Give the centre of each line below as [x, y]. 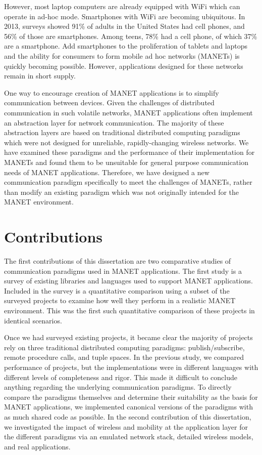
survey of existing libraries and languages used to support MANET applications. [128, 281]
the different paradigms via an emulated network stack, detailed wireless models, [129, 437]
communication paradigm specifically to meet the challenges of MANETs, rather [128, 182]
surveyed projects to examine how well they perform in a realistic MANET [120, 300]
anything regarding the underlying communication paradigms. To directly [118, 387]
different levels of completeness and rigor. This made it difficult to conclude [121, 377]
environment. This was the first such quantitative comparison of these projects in [129, 310]
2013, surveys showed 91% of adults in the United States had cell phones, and [124, 26]
